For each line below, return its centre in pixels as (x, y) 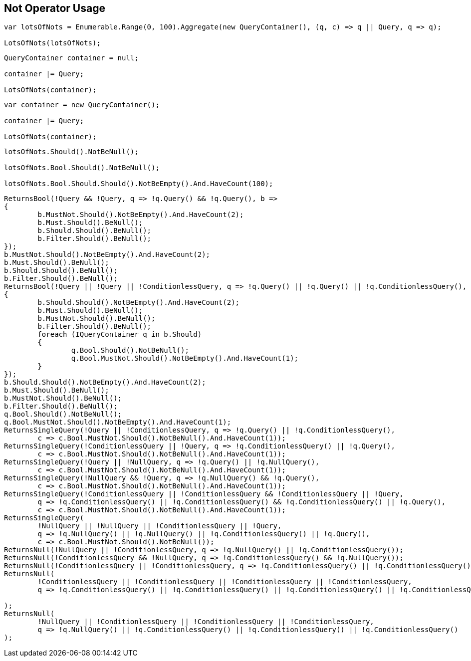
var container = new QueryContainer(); (82, 105)
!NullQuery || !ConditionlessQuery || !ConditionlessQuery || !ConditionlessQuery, (206, 622)
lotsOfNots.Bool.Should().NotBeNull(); (82, 168)
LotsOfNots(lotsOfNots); (52, 43)
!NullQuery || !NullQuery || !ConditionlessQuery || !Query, (160, 526)
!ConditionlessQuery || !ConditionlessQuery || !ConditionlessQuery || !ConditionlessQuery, (225, 582)
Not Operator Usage (55, 8)
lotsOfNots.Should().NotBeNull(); (71, 152)
